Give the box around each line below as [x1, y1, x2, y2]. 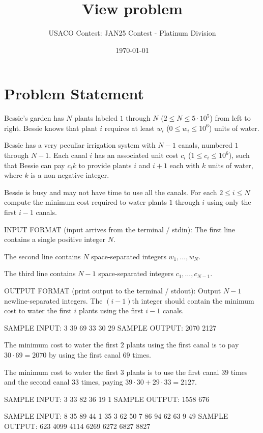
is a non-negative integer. [31, 170, 109, 180]
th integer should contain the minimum [132, 295, 254, 306]
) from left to [210, 113, 251, 123]
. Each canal [49, 150, 87, 160]
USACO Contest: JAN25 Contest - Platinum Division [48, 28, 216, 38]
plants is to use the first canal [126, 366, 219, 377]
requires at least [104, 122, 155, 133]
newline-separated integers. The [4, 295, 103, 306]
